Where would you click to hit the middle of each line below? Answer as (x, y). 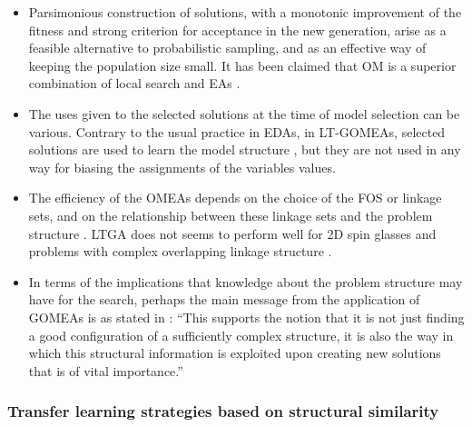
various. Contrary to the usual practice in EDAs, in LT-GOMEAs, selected (237, 131)
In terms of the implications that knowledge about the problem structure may (246, 281)
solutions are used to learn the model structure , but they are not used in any (245, 149)
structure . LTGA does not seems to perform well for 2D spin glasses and (232, 233)
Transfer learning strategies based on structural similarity (223, 411)
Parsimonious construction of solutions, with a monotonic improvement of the (245, 12)
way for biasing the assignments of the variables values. (182, 167)
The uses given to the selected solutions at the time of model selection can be (244, 113)
